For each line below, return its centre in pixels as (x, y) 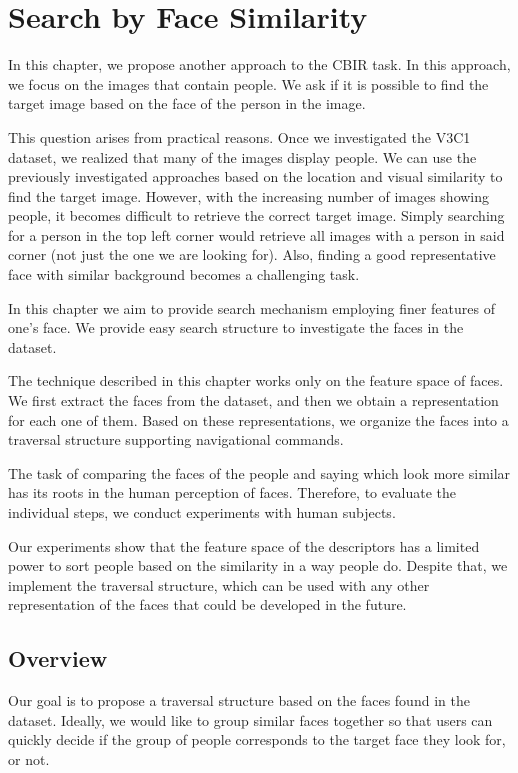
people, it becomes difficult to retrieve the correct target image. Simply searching (256, 215)
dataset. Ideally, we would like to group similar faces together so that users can (250, 719)
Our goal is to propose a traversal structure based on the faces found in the (239, 700)
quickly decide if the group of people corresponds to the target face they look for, (257, 739)
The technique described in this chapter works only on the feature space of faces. (256, 380)
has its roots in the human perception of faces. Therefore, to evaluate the (232, 492)
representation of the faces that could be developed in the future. (207, 604)
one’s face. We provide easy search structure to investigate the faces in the (236, 327)
